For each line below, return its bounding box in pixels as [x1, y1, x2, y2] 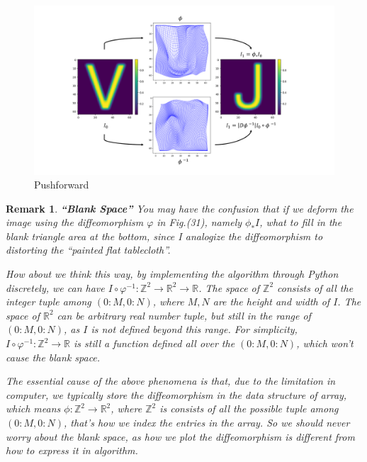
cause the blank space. [6, 349, 101, 364]
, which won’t [296, 336, 354, 351]
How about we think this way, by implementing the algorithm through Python [6, 266, 339, 281]
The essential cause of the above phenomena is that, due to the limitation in [6, 373, 336, 388]
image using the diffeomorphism [6, 215, 144, 230]
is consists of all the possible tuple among [159, 401, 339, 416]
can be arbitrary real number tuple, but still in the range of [57, 308, 311, 322]
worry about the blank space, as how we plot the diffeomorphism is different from [6, 429, 355, 444]
